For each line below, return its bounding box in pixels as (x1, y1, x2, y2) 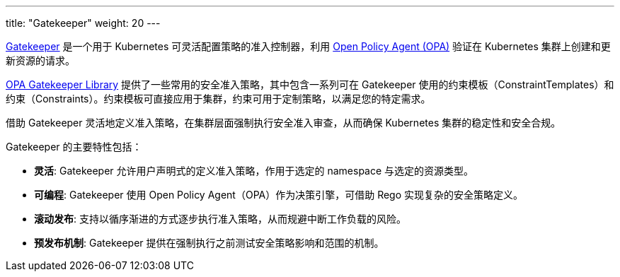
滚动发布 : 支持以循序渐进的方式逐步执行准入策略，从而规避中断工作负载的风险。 (34, 213, 406, 225)
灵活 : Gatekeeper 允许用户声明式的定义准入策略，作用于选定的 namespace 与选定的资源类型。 (34, 165, 474, 177)
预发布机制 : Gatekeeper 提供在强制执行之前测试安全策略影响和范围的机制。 (34, 237, 384, 249)
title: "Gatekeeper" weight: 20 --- (6, 17, 161, 29)
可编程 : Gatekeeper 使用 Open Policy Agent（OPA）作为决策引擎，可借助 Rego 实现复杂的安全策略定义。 (34, 189, 524, 201)
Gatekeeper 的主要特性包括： (6, 141, 142, 153)
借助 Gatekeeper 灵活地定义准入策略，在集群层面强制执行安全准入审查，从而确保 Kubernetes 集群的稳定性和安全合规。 (6, 117, 561, 129)
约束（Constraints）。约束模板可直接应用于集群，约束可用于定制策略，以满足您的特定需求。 (6, 93, 431, 105)
